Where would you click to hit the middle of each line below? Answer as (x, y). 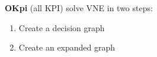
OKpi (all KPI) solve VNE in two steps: (79, 7)
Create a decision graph (62, 27)
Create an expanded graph (67, 47)
